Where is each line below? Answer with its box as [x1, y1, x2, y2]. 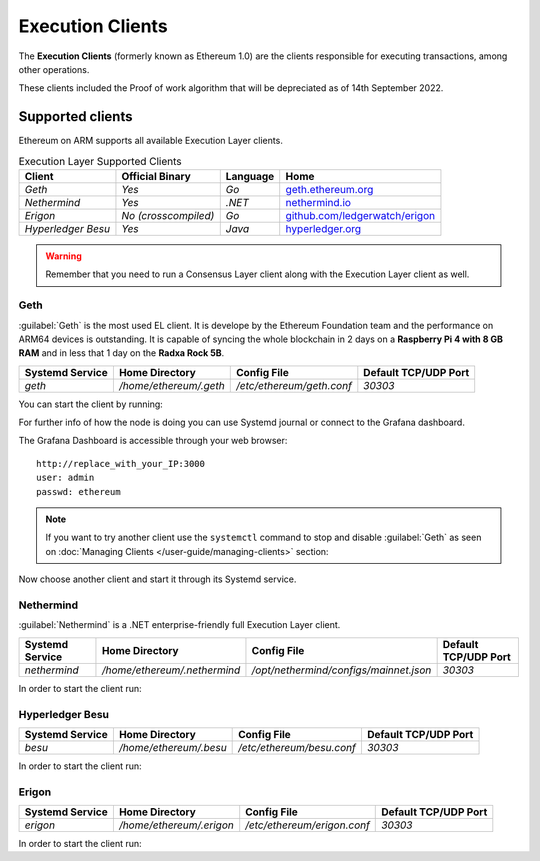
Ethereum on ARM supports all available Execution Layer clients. [18, 135, 284, 147]
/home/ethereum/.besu [118, 740, 227, 754]
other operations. [18, 63, 90, 75]
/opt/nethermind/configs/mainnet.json [251, 663, 432, 677]
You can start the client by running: [18, 398, 164, 410]
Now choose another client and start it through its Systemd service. [18, 573, 297, 585]
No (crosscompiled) [121, 209, 215, 222]
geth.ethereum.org [285, 183, 374, 196]
